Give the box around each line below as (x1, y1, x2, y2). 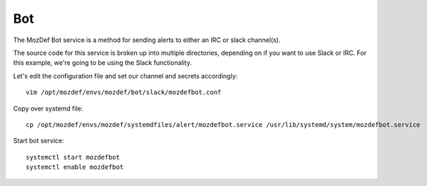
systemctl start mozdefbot (26, 153, 120, 161)
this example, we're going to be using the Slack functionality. (13, 58, 192, 67)
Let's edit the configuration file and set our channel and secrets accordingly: (13, 71, 238, 80)
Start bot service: (13, 136, 64, 145)
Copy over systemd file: (13, 104, 83, 113)
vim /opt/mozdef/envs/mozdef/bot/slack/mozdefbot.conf (26, 88, 222, 96)
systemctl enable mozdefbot (26, 163, 124, 171)
